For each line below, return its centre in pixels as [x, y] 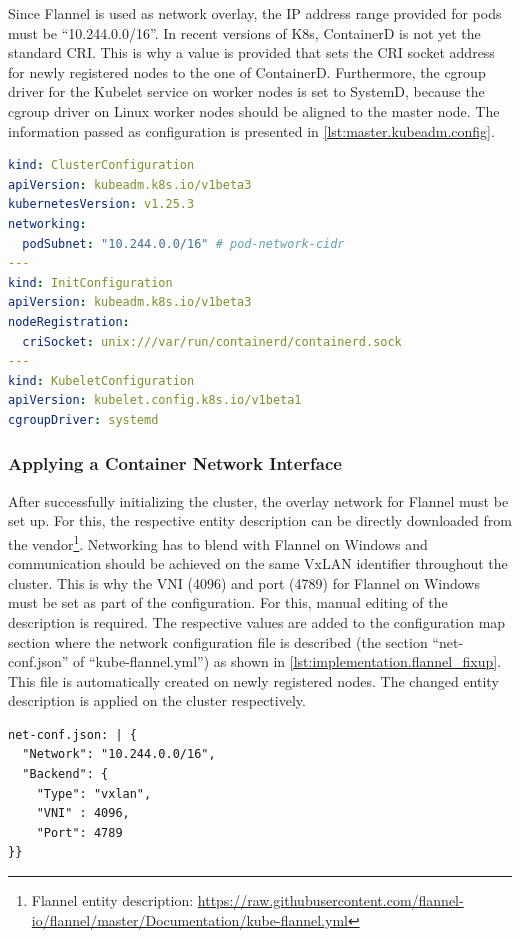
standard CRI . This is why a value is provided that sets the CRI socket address [251, 52]
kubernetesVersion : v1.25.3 [101, 204]
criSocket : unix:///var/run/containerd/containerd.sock [212, 341]
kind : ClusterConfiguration [101, 165]
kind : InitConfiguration [90, 282]
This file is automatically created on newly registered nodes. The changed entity [253, 680]
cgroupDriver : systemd [83, 419]
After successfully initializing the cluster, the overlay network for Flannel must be [258, 500]
